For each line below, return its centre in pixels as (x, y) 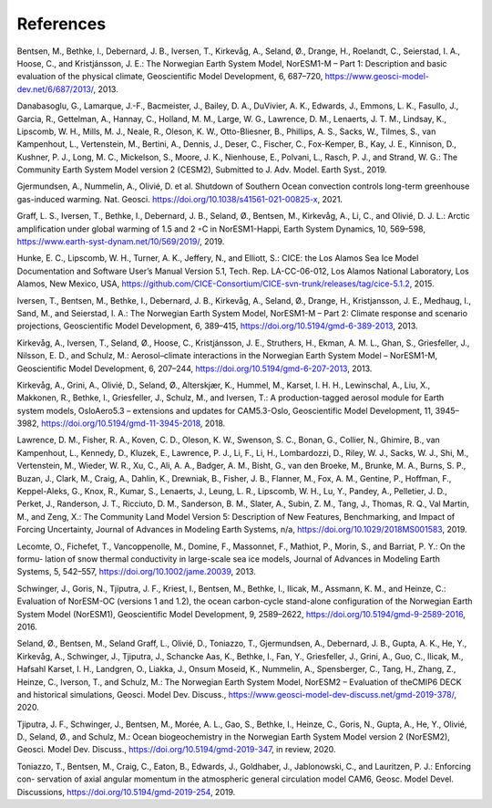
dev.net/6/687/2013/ (56, 89)
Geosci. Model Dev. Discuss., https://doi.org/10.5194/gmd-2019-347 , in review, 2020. (176, 750)
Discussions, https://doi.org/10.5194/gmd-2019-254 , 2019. (126, 792)
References (61, 24)
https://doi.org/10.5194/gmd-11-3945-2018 (121, 423)
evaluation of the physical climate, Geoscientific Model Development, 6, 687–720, (170, 77)
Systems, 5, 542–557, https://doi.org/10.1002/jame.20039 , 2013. (137, 572)
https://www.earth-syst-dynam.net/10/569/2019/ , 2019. (121, 242)
